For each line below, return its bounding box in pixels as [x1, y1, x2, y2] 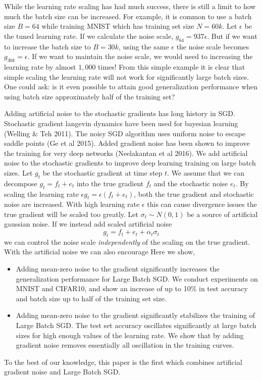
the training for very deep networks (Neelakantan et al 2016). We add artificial [4, 147, 248, 158]
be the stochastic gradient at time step [42, 167, 163, 178]
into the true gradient [76, 178, 144, 188]
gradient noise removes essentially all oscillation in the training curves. [16, 340, 234, 350]
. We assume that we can [167, 167, 245, 178]
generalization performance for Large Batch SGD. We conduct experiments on [16, 273, 258, 284]
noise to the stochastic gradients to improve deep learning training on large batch [4, 157, 256, 168]
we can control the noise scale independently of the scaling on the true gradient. [4, 236, 250, 247]
